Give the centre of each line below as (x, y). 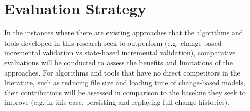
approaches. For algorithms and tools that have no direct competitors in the (122, 72)
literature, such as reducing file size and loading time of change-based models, (125, 82)
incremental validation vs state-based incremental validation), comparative (120, 52)
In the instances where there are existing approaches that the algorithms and (124, 33)
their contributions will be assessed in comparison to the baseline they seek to (125, 92)
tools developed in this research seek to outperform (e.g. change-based (113, 42)
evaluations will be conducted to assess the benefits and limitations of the (118, 62)
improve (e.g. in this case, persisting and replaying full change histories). (117, 102)
